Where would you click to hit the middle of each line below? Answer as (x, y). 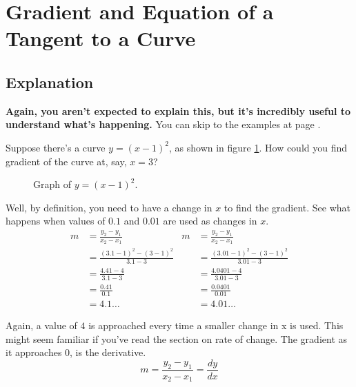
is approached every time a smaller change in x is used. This (216, 325)
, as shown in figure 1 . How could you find (258, 147)
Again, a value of (41, 325)
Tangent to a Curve (101, 38)
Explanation (50, 82)
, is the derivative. (108, 352)
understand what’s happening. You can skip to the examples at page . (163, 124)
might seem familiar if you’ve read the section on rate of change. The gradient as (177, 338)
